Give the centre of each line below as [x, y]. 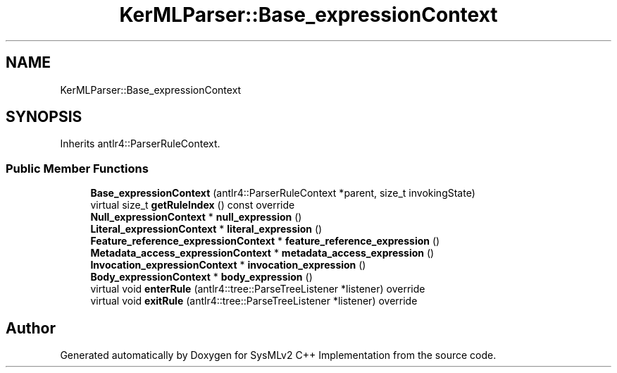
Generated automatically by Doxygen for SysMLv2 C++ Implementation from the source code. [278, 355]
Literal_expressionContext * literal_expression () [206, 229]
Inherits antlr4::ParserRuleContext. [140, 144]
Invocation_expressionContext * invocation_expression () [228, 265]
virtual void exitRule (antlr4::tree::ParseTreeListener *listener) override [254, 301]
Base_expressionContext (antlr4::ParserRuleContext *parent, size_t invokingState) [283, 193]
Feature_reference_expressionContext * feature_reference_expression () [265, 241]
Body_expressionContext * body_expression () [201, 277]
